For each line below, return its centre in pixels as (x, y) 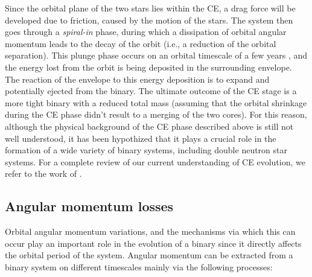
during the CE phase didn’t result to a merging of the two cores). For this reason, (156, 114)
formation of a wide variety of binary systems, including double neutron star (146, 150)
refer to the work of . (43, 174)
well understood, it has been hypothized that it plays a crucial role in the (141, 138)
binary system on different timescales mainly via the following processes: (139, 266)
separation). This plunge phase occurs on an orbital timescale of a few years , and (156, 55)
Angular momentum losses (89, 206)
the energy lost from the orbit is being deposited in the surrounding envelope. (148, 67)
